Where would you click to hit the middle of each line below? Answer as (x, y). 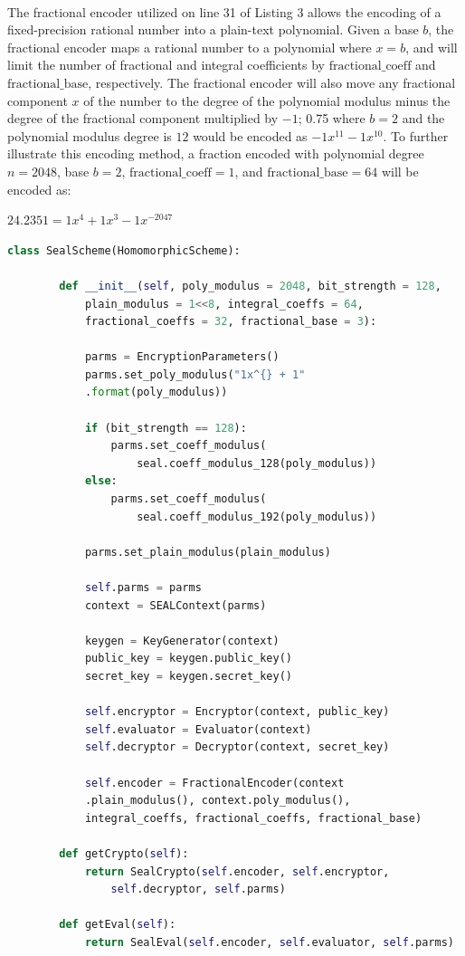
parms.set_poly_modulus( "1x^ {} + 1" (195, 374)
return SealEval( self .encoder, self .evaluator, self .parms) (269, 942)
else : (101, 481)
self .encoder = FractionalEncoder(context (214, 783)
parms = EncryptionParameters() (182, 357)
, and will (432, 47)
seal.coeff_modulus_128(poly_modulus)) (257, 463)
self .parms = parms (143, 588)
